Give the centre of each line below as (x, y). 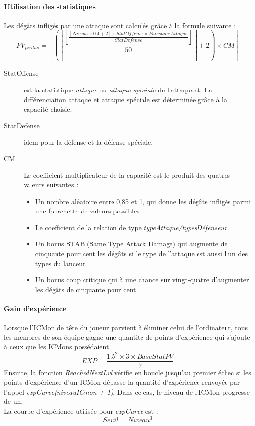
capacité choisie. (48, 109)
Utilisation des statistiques (50, 6)
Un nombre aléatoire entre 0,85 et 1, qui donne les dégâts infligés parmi (143, 201)
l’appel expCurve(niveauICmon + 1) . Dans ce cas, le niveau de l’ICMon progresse (127, 391)
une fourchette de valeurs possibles (87, 211)
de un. (14, 401)
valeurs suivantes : (51, 185)
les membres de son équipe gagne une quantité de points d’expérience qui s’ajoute (127, 337)
